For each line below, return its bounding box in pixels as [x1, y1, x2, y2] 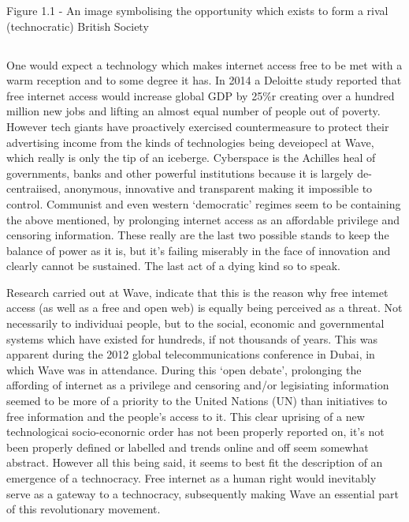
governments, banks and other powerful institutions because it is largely [6, 164, 354, 181]
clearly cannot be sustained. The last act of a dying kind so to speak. [6, 257, 340, 274]
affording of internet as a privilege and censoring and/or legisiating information [6, 377, 389, 393]
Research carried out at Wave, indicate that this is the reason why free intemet [6, 284, 389, 300]
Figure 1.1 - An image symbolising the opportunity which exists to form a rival [6, 2, 389, 18]
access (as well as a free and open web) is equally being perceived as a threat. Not [6, 299, 403, 316]
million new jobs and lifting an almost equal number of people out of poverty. [6, 103, 381, 119]
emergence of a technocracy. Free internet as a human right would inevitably [6, 470, 377, 486]
